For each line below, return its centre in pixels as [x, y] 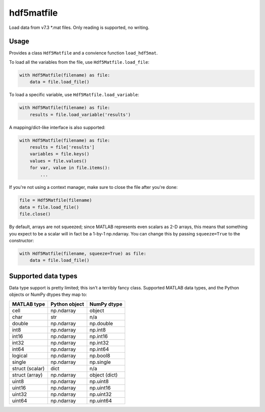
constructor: [22, 241]
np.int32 [99, 342]
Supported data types [43, 276]
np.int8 [98, 330]
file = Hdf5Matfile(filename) [56, 200]
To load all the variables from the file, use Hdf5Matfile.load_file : [79, 62]
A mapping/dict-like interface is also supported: [57, 127]
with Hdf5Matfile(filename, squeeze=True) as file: [83, 253]
